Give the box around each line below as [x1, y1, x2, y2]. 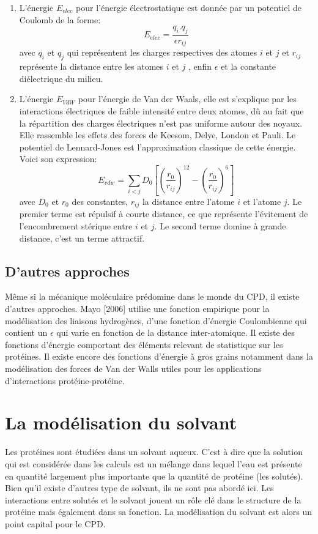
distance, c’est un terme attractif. [19, 231, 145, 244]
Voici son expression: [19, 152, 97, 165]
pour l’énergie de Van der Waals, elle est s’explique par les [78, 92, 297, 105]
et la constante [221, 60, 276, 73]
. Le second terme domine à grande [154, 220, 286, 232]
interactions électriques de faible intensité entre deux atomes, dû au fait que [19, 105, 304, 117]
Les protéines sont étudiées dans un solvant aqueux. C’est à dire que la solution [5, 445, 303, 458]
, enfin [188, 60, 212, 73]
